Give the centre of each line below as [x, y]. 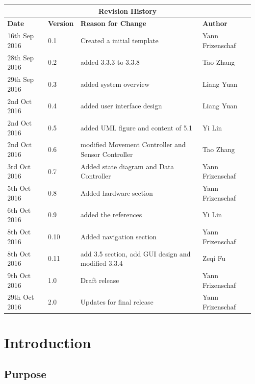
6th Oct [19, 210]
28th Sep [21, 57]
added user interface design [121, 106]
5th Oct [19, 188]
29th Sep [21, 79]
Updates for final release [117, 302]
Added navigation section [119, 236]
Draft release [100, 280]
